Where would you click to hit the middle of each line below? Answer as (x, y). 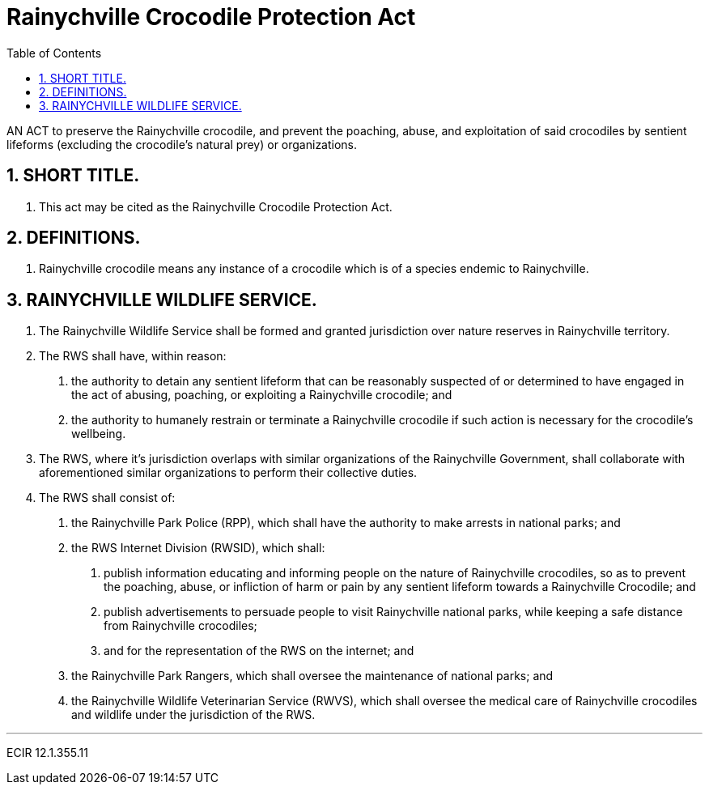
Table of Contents (54, 53)
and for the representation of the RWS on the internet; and (259, 651)
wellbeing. (99, 434)
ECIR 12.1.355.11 (47, 753)
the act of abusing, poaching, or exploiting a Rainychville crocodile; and (262, 395)
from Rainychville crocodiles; (180, 626)
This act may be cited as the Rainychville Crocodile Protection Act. (216, 206)
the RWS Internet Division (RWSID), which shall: (198, 548)
